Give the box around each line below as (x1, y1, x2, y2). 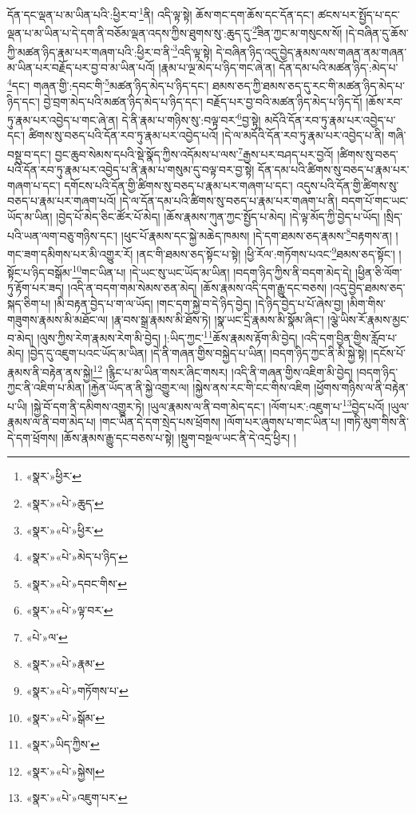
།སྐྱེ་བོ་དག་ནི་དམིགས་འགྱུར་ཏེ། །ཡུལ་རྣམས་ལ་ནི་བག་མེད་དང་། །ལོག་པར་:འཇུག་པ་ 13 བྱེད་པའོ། (30, 395, 385, 414)
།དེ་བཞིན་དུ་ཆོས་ (346, 24, 409, 41)
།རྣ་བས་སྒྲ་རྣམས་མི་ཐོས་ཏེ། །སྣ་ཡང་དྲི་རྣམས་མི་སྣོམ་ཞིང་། (111, 310, 324, 327)
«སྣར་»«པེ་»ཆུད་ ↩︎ (26, 494, 104, 511)
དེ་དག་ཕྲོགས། (7, 429, 58, 445)
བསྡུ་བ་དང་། (7, 145, 52, 162)
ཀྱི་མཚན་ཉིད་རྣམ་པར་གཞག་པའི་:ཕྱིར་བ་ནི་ (7, 43, 173, 60)
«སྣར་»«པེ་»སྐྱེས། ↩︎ (26, 762, 105, 779)
